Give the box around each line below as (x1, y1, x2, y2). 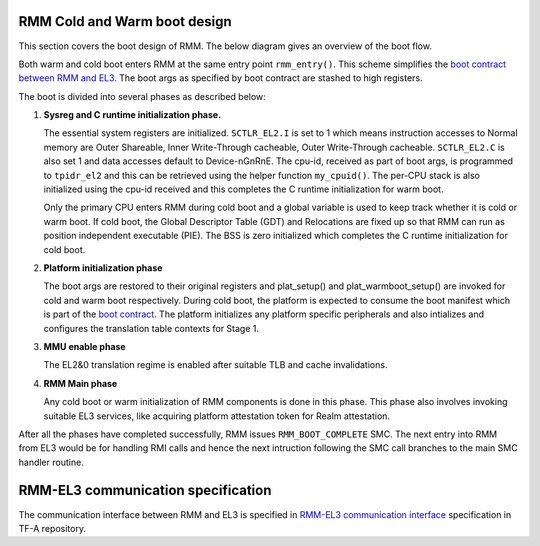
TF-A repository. (18, 522, 87, 534)
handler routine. (18, 456, 84, 468)
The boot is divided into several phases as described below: (18, 90, 267, 102)
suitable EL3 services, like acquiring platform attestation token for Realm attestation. (43, 410, 390, 422)
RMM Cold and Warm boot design (18, 13, 232, 30)
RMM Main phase (43, 377, 118, 389)
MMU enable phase (43, 340, 126, 352)
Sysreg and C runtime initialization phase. (43, 109, 222, 121)
